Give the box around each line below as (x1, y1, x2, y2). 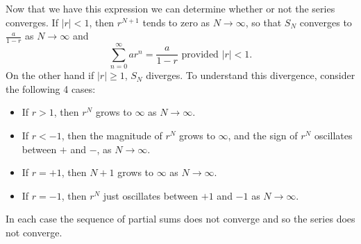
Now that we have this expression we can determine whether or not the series (6, 1, 335, 15)
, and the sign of (228, 128, 298, 142)
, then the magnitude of (61, 128, 162, 142)
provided (181, 49, 219, 60)
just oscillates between (103, 188, 199, 202)
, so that (245, 15, 282, 29)
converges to (299, 15, 352, 29)
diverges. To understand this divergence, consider (146, 68, 355, 82)
